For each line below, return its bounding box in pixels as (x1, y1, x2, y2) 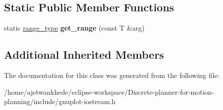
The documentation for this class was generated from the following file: (4, 70, 220, 80)
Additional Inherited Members (4, 47, 164, 62)
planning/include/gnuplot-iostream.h (4, 96, 116, 107)
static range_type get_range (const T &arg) (4, 23, 145, 33)
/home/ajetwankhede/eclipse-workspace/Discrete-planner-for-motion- (4, 86, 215, 97)
